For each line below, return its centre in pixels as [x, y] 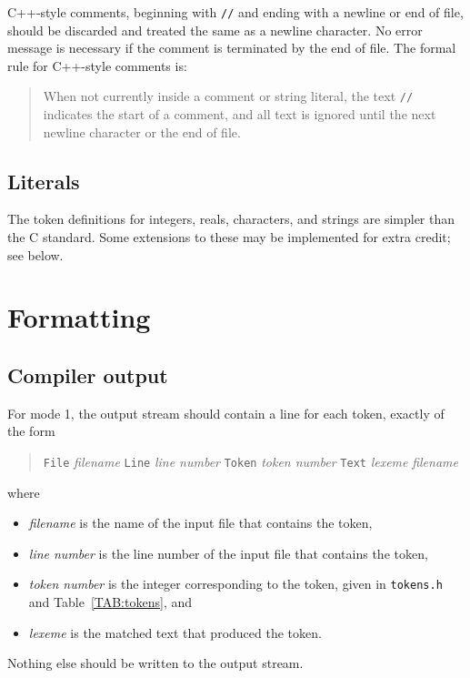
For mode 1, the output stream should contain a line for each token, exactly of [226, 413]
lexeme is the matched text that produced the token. [175, 632]
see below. [35, 254]
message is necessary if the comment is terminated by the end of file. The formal [232, 48]
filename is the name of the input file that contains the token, [200, 523]
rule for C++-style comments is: [97, 65]
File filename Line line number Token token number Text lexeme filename [250, 462]
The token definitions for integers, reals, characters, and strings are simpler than [231, 219]
